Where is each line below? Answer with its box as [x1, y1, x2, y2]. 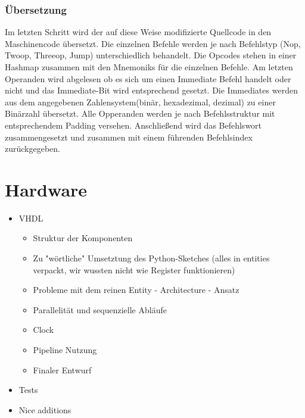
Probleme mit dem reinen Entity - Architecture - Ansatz [33, 283, 239, 296]
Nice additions [18, 403, 71, 416]
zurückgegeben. [5, 142, 60, 155]
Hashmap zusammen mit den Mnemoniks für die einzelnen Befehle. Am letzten [5, 61, 293, 73]
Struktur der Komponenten [33, 232, 133, 244]
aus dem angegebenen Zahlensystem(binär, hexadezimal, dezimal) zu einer [5, 95, 276, 108]
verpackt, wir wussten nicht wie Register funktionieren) [33, 263, 235, 276]
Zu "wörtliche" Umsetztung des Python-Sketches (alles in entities [33, 252, 270, 264]
